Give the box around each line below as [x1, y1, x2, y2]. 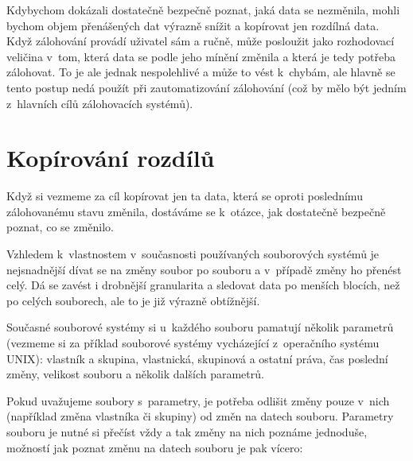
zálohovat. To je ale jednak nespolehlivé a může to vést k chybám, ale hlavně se [6, 64, 395, 80]
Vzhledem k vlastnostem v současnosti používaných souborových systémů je [6, 246, 380, 262]
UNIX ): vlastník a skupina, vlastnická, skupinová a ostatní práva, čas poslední [6, 350, 388, 366]
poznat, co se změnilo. [6, 219, 115, 235]
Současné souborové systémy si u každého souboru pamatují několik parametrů [6, 319, 394, 335]
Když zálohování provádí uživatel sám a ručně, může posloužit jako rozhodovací [6, 33, 395, 49]
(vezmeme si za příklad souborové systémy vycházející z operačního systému [6, 335, 380, 351]
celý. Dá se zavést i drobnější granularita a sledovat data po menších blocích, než [6, 277, 400, 293]
